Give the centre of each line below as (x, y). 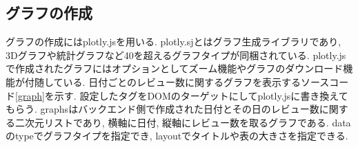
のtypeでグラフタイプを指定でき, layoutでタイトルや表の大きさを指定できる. (177, 136)
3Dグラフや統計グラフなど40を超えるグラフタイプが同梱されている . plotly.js (176, 55)
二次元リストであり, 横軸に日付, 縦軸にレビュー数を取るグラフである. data (183, 122)
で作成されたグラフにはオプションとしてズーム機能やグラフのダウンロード (175, 68)
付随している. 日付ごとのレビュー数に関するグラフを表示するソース (177, 81)
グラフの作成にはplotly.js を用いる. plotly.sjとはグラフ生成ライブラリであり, (173, 42)
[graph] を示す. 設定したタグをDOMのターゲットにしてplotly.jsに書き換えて (182, 95)
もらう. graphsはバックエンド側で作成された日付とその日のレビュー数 (162, 109)
